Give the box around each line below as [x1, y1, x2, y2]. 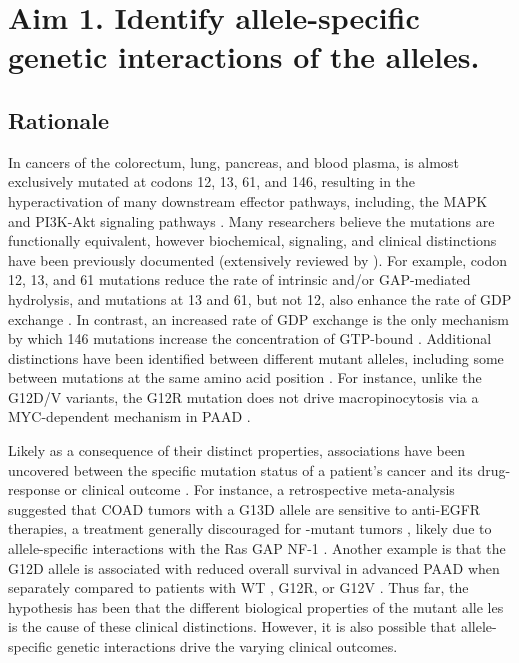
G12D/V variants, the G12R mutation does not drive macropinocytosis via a [8, 386, 479, 407]
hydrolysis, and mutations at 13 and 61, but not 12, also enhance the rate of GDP [8, 288, 512, 309]
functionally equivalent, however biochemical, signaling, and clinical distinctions [8, 230, 497, 251]
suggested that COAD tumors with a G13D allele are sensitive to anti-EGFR [8, 498, 481, 519]
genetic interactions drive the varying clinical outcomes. [56, 636, 398, 657]
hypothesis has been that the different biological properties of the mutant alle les [8, 596, 504, 617]
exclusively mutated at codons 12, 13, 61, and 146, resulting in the [8, 171, 416, 192]
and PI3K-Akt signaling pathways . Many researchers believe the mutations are [8, 210, 495, 231]
